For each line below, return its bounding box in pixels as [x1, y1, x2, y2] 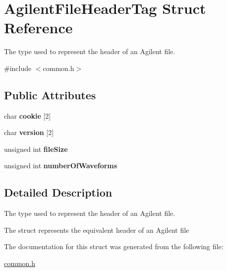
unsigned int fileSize [4, 143, 68, 154]
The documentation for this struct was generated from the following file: [4, 241, 224, 252]
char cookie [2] [4, 110, 51, 121]
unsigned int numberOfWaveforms [4, 160, 117, 171]
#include [4, 63, 32, 73]
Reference [4, 17, 73, 38]
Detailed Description [4, 185, 113, 200]
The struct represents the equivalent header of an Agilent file [4, 224, 189, 235]
